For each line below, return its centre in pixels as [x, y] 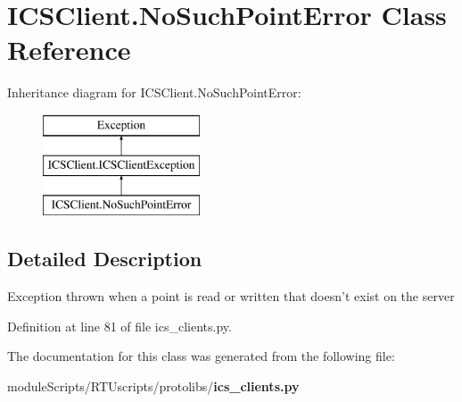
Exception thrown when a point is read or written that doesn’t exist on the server [231, 296]
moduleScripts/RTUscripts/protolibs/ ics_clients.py [153, 385]
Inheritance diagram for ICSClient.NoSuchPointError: [154, 92]
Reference [69, 50]
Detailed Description [105, 259]
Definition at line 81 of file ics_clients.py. [120, 326]
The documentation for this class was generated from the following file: [201, 356]
